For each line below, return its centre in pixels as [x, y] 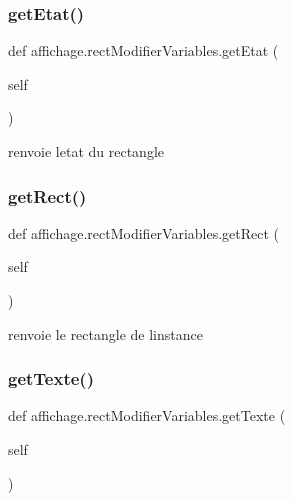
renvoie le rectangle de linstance [105, 333]
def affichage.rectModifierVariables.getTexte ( [147, 415]
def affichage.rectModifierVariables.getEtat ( [143, 50]
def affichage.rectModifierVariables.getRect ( [144, 232]
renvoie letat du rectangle [86, 151]
